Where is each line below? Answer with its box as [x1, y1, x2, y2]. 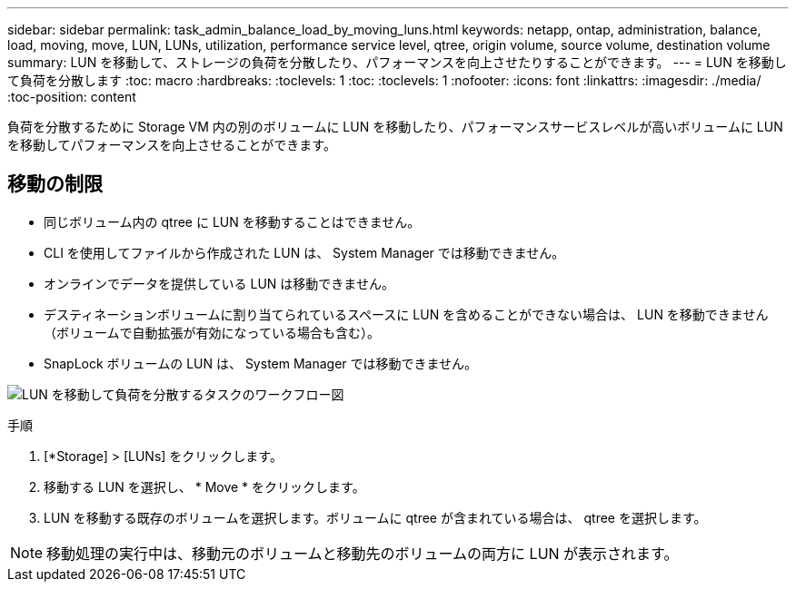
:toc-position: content [7, 89, 136, 104]
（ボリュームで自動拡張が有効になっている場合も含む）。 [44, 324, 380, 340]
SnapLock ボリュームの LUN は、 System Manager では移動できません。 [44, 355, 478, 371]
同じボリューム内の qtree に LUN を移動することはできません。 [44, 213, 421, 230]
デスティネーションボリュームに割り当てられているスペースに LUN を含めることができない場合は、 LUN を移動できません [44, 306, 769, 322]
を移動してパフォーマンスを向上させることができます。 [7, 137, 336, 152]
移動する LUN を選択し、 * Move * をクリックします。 [44, 478, 365, 495]
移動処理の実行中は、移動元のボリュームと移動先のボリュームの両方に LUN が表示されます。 [46, 544, 679, 563]
